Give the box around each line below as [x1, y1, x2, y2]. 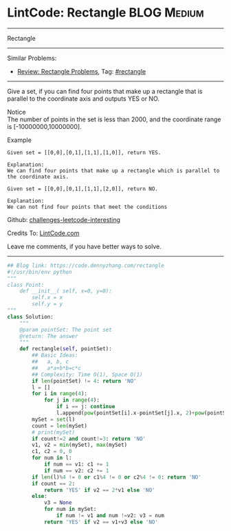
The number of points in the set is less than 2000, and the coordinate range [7, 115, 221, 123]
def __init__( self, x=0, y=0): [19, 288, 112, 294]
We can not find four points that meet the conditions [7, 203, 168, 210]
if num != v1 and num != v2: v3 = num [56, 512, 165, 519]
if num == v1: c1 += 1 [43, 461, 109, 468]
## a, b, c [32, 359, 69, 365]
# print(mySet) [32, 429, 76, 436]
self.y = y [32, 301, 63, 308]
